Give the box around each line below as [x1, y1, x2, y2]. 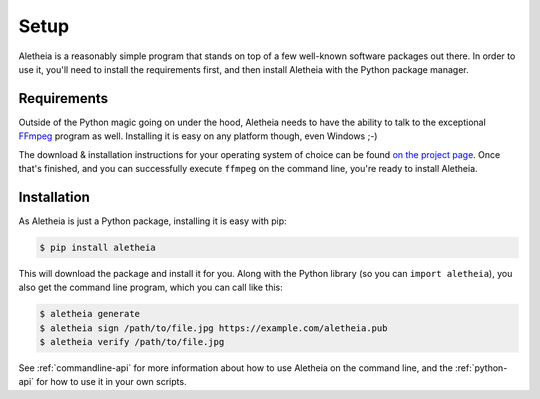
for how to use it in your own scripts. [36, 376, 187, 388]
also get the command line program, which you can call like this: [18, 281, 284, 294]
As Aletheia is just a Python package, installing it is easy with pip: [18, 215, 287, 227]
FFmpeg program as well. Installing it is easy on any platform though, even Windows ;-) [18, 130, 378, 142]
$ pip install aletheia [39, 241, 157, 253]
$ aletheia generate [39, 308, 140, 320]
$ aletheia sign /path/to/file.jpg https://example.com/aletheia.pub [39, 322, 388, 334]
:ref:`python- [455, 362, 508, 374]
